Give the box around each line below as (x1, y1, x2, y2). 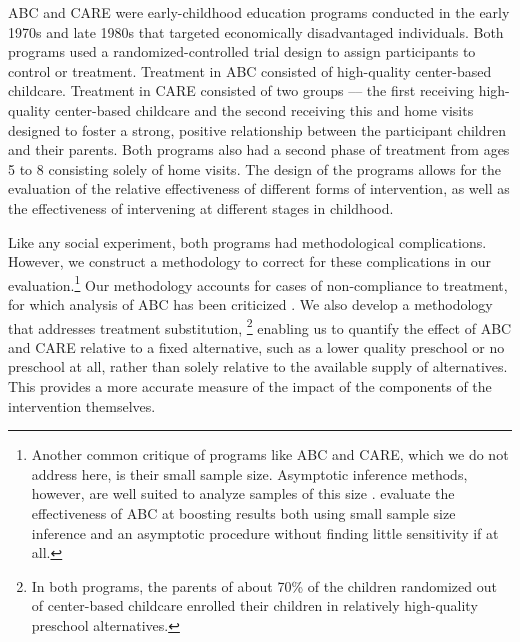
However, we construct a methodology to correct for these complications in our (8, 251, 492, 272)
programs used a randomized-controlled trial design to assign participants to (8, 41, 476, 62)
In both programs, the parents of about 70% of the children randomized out (31, 575, 497, 596)
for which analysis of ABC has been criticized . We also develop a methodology (8, 293, 493, 314)
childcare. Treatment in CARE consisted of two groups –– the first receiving (8, 80, 474, 101)
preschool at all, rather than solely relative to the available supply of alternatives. (8, 356, 508, 377)
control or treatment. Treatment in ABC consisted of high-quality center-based (8, 60, 492, 81)
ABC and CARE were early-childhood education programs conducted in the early (8, 2, 510, 22)
